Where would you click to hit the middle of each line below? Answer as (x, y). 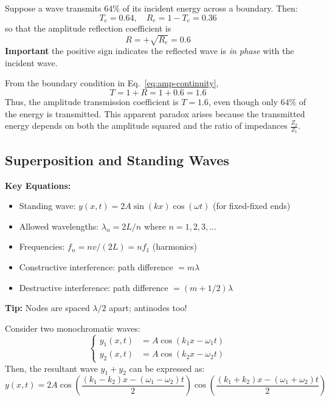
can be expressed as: (167, 368)
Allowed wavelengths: (59, 226)
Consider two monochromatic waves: (73, 328)
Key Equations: (38, 185)
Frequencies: (42, 246)
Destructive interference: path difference (94, 287)
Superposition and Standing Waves (117, 159)
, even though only (243, 101)
